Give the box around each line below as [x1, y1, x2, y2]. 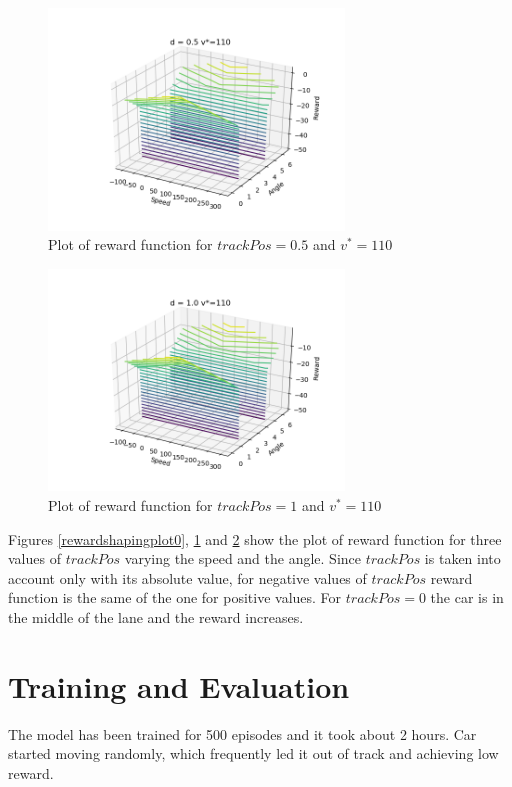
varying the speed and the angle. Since [124, 548, 361, 569]
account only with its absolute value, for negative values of [8, 567, 367, 588]
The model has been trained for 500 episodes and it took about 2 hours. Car [8, 723, 477, 744]
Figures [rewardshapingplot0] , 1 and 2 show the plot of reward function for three [8, 528, 502, 549]
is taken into [424, 548, 501, 569]
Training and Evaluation [8, 665, 350, 706]
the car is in [430, 587, 504, 608]
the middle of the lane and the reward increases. [8, 606, 304, 627]
